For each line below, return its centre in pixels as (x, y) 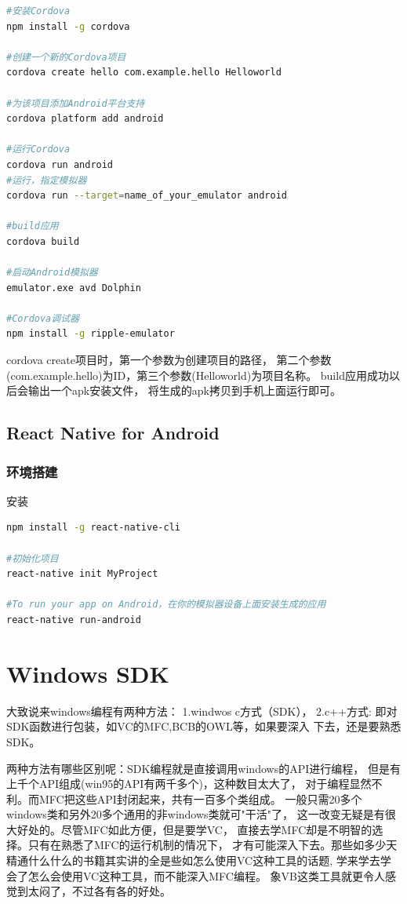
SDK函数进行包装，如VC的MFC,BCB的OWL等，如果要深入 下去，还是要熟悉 (204, 726)
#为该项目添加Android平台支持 (76, 103)
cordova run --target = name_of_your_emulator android (147, 196)
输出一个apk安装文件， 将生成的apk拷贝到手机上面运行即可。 (185, 390)
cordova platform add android (85, 119)
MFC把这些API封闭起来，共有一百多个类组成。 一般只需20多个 (200, 798)
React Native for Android (113, 433)
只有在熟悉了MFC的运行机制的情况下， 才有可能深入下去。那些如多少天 (213, 845)
